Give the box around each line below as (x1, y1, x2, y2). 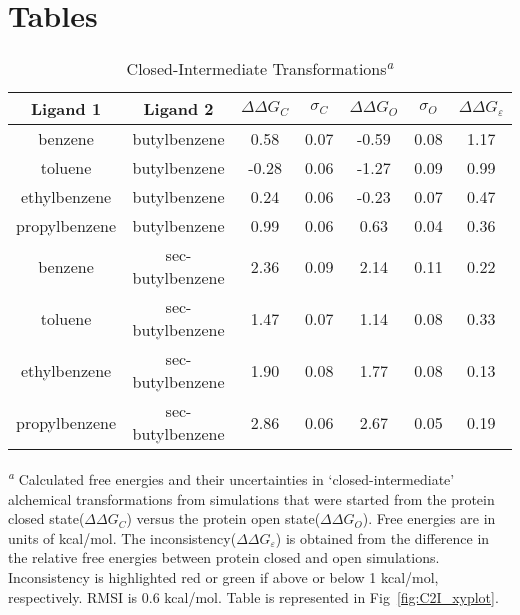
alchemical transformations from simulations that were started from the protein (8, 488, 495, 509)
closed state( (8, 508, 85, 529)
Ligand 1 (30, 97, 102, 121)
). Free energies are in (362, 508, 496, 529)
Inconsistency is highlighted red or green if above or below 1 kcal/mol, (8, 567, 439, 588)
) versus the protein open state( (126, 508, 321, 529)
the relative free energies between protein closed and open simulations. (8, 547, 440, 568)
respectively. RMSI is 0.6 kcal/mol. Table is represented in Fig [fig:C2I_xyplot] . (8, 586, 499, 607)
